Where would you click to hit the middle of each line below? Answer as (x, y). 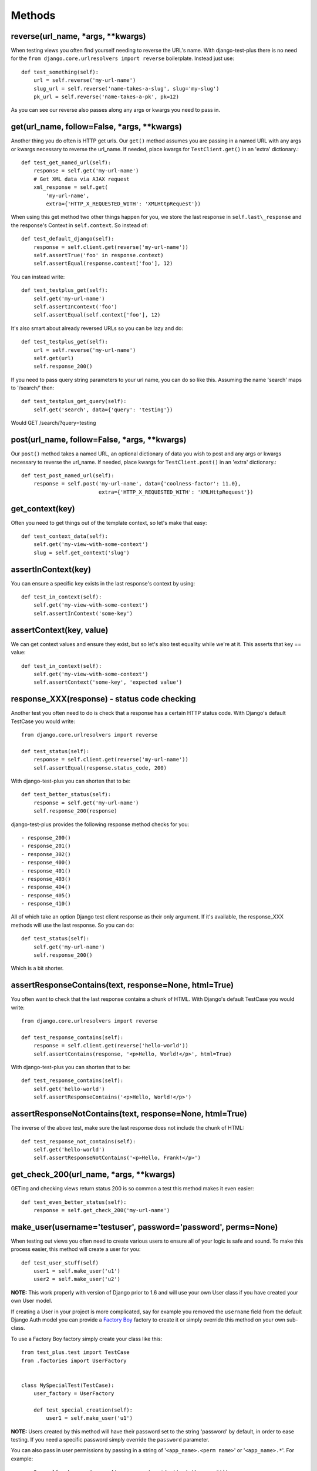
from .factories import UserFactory (74, 1360)
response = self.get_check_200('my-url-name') (102, 1210)
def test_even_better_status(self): (74, 1202)
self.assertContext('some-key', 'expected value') (108, 682)
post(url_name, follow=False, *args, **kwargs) (99, 440)
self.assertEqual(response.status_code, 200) (100, 768)
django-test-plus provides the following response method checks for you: (100, 824)
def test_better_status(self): (66, 795)
